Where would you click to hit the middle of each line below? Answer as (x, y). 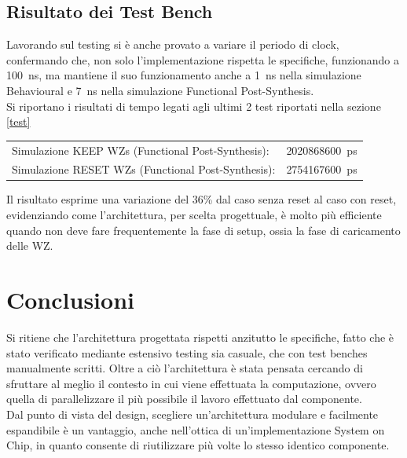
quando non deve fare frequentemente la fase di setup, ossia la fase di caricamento (203, 230)
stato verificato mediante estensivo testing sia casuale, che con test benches (187, 352)
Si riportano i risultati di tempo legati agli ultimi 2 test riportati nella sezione (194, 106)
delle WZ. (30, 245)
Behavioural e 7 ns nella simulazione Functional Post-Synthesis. (160, 90)
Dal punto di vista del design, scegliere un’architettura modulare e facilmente (192, 414)
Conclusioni (70, 300)
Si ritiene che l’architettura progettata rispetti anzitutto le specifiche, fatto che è (200, 337)
